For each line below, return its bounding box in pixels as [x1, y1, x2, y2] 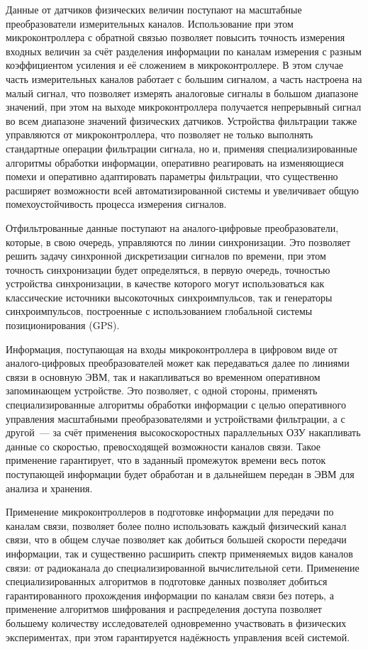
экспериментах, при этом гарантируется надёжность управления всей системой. [6, 629, 350, 644]
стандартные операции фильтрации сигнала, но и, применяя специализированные [6, 140, 357, 155]
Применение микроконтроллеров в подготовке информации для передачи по [6, 504, 334, 519]
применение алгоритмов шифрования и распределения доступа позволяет [6, 601, 322, 616]
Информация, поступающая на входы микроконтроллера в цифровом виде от [6, 341, 338, 356]
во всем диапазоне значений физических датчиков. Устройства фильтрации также [6, 113, 357, 128]
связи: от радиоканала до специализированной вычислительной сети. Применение [6, 560, 359, 575]
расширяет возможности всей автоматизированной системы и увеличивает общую [6, 182, 359, 197]
